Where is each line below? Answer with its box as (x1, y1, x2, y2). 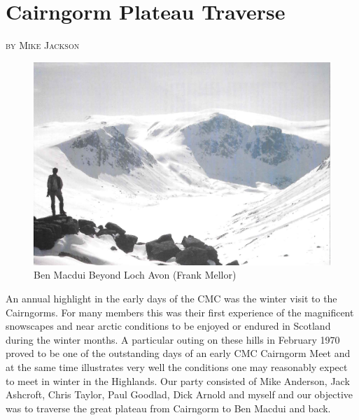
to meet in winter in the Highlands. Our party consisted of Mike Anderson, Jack (6, 373, 350, 388)
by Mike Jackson (6, 38, 80, 52)
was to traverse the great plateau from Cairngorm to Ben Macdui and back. (6, 400, 331, 415)
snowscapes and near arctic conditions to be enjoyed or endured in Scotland (6, 318, 331, 333)
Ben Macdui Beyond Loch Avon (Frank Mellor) (34, 267, 237, 282)
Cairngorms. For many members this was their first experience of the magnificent (6, 304, 354, 319)
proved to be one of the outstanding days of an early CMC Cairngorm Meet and (6, 346, 351, 360)
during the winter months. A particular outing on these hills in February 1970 (6, 332, 340, 346)
